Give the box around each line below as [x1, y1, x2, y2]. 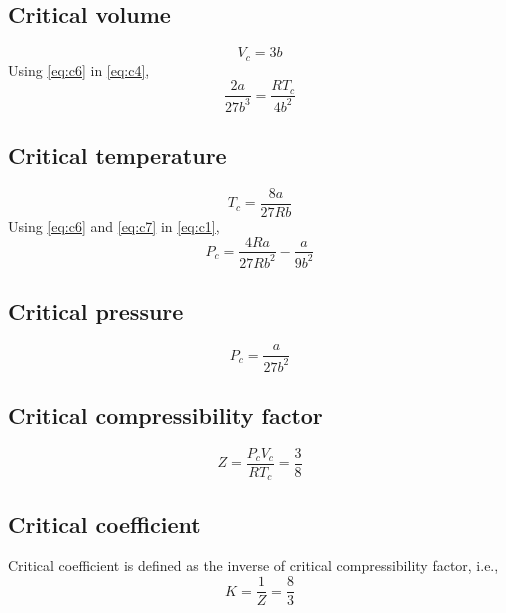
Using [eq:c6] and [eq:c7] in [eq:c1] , [8, 215, 220, 236]
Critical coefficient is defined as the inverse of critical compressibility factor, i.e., [8, 555, 499, 576]
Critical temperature [8, 140, 227, 171]
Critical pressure [8, 296, 184, 327]
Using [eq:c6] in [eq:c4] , [8, 59, 150, 80]
